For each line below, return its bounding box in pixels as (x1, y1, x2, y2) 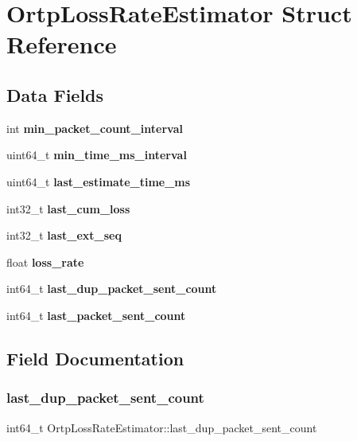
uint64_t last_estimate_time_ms (6, 173, 191, 189)
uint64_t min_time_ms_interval (6, 146, 187, 163)
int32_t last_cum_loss (6, 200, 130, 217)
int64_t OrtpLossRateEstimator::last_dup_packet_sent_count (6, 419, 317, 435)
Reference (6, 28, 117, 60)
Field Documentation (6, 345, 184, 370)
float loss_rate (6, 253, 84, 270)
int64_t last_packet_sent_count (6, 306, 186, 323)
